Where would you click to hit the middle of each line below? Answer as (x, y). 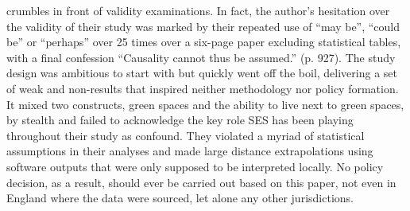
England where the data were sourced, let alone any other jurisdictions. (180, 198)
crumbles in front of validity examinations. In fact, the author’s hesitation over (198, 10)
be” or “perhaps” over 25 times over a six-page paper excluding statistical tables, (204, 42)
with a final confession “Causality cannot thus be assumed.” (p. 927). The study (201, 57)
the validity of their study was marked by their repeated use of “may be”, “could (203, 26)
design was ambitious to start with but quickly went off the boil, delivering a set (202, 73)
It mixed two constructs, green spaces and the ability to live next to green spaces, (205, 104)
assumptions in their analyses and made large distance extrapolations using (190, 151)
